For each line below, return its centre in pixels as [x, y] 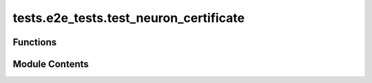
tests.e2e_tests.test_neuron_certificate [128, 18]
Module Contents [51, 64]
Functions [35, 42]
